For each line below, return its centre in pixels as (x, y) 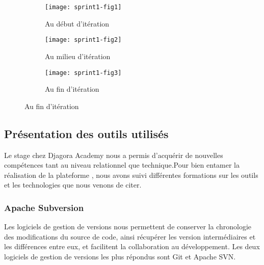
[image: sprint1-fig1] (83, 7)
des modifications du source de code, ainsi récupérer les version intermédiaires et (130, 236)
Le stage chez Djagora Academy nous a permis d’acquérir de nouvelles (114, 155)
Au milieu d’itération (78, 56)
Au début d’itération (77, 23)
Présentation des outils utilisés (86, 133)
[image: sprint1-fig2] (83, 40)
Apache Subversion (44, 207)
